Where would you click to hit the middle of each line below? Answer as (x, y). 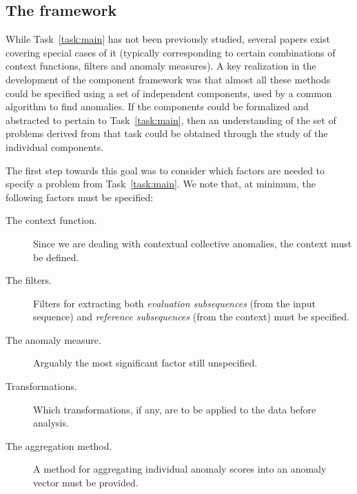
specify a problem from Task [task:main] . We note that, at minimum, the (161, 184)
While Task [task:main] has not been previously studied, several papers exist (168, 39)
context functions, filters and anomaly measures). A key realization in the (161, 66)
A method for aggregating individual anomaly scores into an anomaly (180, 469)
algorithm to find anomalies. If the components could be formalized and (157, 106)
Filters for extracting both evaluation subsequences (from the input (174, 303)
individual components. (55, 146)
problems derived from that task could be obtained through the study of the (167, 133)
